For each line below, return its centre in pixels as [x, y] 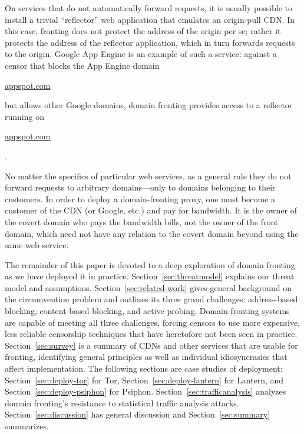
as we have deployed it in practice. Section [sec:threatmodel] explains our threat [150, 276]
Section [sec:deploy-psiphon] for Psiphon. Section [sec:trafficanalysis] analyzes [146, 391]
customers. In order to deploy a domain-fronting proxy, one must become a [140, 198]
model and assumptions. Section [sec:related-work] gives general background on [148, 287]
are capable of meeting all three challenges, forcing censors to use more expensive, [153, 322]
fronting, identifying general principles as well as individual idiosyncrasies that [146, 357]
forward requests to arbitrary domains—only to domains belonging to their [140, 187]
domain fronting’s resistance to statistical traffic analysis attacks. [122, 403]
